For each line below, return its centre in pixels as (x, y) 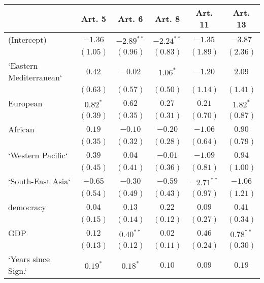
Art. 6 (130, 18)
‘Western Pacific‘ (38, 155)
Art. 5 (93, 18)
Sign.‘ (18, 271)
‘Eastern (23, 65)
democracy (27, 207)
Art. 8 (168, 18)
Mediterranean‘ (35, 77)
